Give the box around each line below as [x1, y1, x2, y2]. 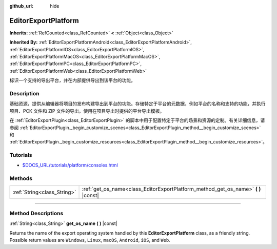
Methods [9, 175, 33, 182]
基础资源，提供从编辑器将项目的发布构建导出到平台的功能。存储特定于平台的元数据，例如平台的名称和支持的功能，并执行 [9, 100, 266, 107]
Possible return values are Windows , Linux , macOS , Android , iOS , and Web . [9, 237, 170, 243]
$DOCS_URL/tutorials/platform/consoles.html [22, 162, 118, 169]
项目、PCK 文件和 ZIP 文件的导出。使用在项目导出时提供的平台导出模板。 [9, 108, 164, 114]
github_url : [9, 3, 33, 9]
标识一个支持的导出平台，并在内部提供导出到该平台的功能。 [9, 77, 135, 84]
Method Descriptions [9, 210, 64, 217]
